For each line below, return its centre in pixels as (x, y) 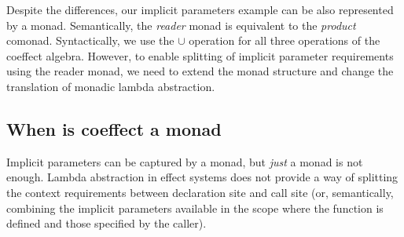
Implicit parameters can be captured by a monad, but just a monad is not (185, 161)
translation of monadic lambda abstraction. (111, 86)
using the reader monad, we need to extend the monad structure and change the (200, 71)
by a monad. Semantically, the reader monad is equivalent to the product (181, 25)
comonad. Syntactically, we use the (90, 40)
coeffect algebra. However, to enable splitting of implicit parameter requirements (200, 55)
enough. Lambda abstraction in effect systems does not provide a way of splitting (202, 177)
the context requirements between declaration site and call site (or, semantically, (200, 192)
